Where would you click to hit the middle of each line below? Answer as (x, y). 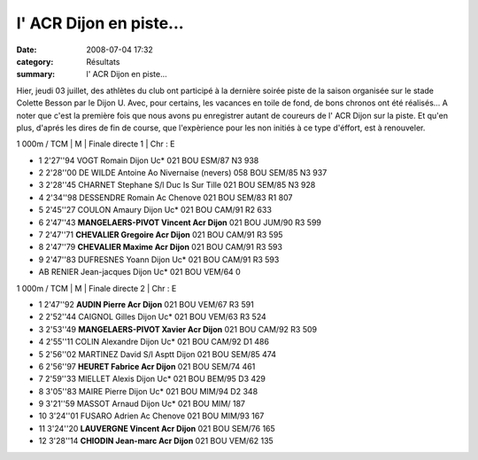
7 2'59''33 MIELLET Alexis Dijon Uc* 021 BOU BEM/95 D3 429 (152, 379)
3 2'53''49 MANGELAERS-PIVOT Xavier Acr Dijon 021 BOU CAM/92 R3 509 (178, 329)
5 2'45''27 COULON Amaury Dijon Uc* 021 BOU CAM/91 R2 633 (155, 210)
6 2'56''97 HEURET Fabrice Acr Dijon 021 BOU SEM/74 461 (147, 366)
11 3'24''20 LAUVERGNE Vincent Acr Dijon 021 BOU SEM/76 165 (157, 428)
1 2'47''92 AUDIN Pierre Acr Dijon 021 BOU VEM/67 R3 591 (146, 304)
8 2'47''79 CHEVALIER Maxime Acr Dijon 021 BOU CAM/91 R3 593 (161, 247)
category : (35, 61)
